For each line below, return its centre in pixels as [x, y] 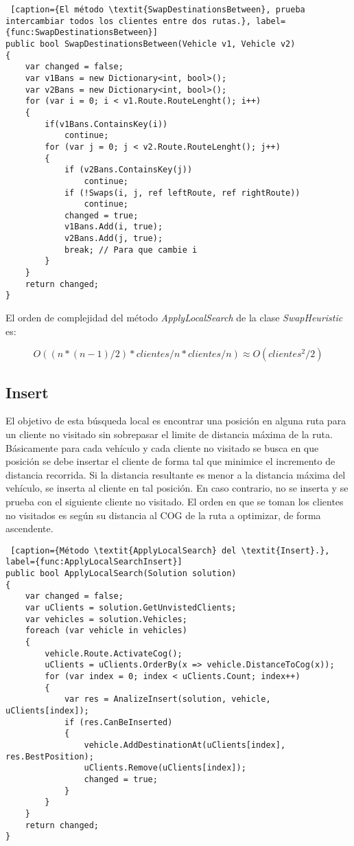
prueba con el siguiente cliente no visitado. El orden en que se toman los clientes [175, 502]
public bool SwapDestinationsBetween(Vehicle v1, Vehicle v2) [151, 44]
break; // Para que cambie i [131, 250]
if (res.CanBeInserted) [118, 722]
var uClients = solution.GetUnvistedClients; [131, 608]
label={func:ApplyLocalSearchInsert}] [94, 562]
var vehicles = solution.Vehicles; [106, 619]
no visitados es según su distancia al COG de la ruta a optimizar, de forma [163, 515]
